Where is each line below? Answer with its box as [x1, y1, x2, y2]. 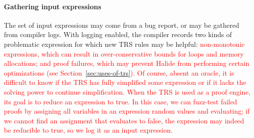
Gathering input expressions [4, 1, 101, 11]
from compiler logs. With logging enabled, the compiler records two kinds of [4, 29, 232, 39]
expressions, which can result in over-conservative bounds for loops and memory [4, 48, 244, 59]
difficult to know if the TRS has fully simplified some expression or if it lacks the [4, 77, 246, 87]
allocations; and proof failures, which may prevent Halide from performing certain [4, 58, 250, 68]
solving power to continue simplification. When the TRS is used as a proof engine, [4, 86, 251, 97]
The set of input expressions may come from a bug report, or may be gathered [4, 20, 239, 30]
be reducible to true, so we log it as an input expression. [4, 125, 173, 135]
